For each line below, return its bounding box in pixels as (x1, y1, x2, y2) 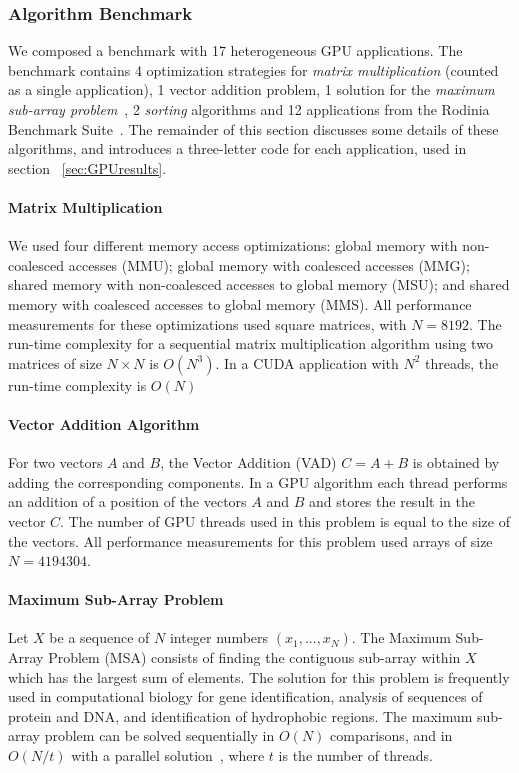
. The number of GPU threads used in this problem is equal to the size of (60, 510, 510, 531)
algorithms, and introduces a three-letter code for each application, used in (8, 138, 467, 159)
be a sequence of (49, 627, 150, 648)
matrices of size (8, 352, 102, 373)
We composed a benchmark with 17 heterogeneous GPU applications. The (8, 40, 463, 61)
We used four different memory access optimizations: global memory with (8, 235, 458, 256)
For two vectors (8, 452, 103, 473)
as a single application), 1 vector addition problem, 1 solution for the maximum (8, 79, 495, 100)
